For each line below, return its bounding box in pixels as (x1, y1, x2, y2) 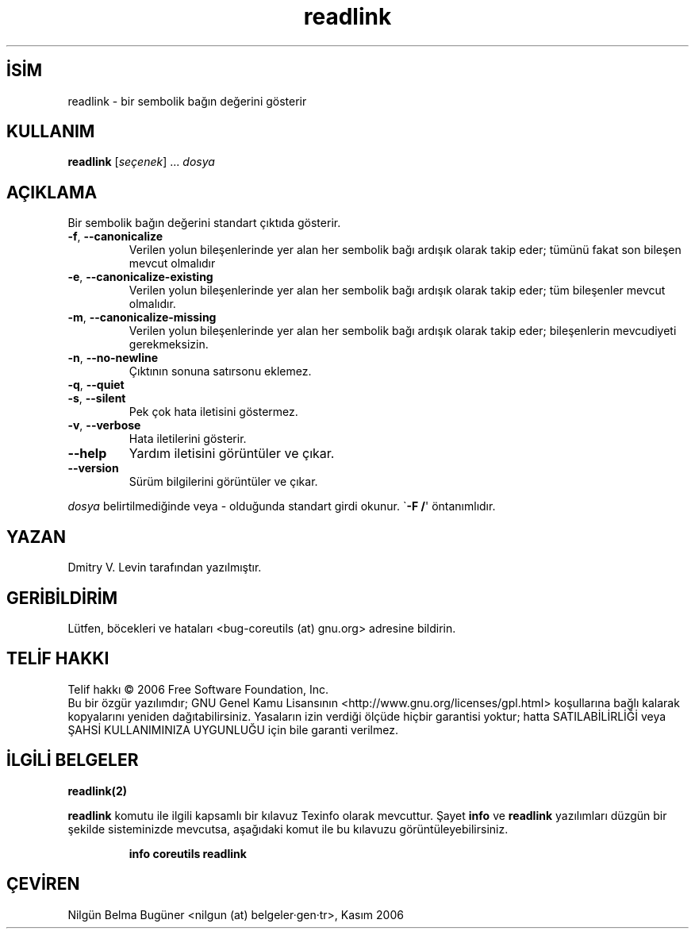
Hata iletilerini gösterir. (129, 432, 247, 446)
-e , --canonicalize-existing (67, 270, 213, 284)
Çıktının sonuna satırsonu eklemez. (129, 364, 312, 379)
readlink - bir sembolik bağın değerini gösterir (67, 94, 307, 108)
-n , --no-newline (67, 351, 158, 365)
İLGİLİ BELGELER (6, 750, 139, 771)
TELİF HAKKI (6, 648, 109, 669)
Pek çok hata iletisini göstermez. (129, 405, 298, 419)
